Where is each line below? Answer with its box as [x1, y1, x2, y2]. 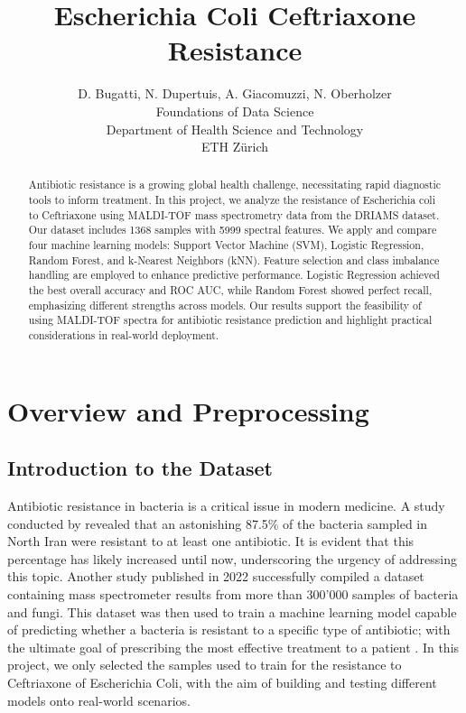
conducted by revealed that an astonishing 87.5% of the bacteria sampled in [7, 514, 428, 532]
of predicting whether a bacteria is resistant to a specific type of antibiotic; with [7, 620, 451, 639]
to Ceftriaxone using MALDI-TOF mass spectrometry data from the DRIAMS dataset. [28, 207, 440, 222]
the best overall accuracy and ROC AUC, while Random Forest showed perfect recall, [28, 282, 433, 298]
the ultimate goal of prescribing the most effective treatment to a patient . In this [7, 637, 460, 656]
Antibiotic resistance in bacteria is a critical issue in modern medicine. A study [7, 496, 445, 515]
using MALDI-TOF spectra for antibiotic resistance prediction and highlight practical [28, 312, 433, 328]
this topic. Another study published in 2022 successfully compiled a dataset [7, 567, 424, 586]
